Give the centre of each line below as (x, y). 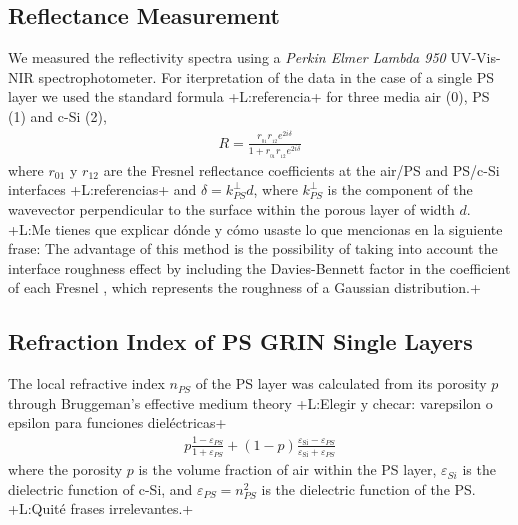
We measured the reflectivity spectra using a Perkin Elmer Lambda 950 (227, 57)
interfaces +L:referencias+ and (102, 189)
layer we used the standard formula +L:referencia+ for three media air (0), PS (249, 96)
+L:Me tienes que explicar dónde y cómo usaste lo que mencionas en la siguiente (255, 228)
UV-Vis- (475, 57)
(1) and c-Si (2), (57, 115)
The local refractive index (86, 383)
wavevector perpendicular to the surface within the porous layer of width (231, 209)
